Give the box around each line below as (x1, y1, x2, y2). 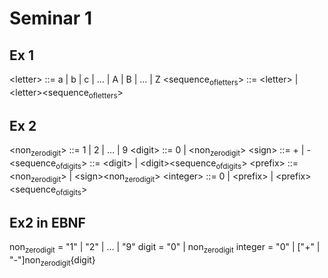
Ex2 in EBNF (9, 214, 86, 231)
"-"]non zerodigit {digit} (9, 254, 96, 268)
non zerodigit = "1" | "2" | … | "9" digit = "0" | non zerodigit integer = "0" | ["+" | (9, 241, 321, 256)
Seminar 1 (9, 7, 92, 30)
